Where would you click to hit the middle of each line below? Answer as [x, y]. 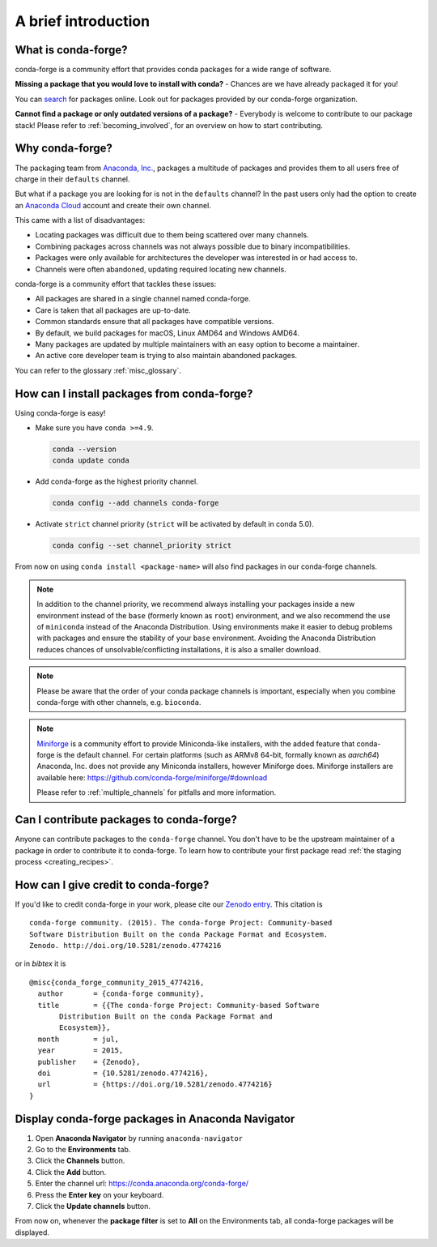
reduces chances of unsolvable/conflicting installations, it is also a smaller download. [179, 649]
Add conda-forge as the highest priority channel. [117, 481]
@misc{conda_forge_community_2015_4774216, [117, 982]
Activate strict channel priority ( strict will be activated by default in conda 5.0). [175, 524]
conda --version [85, 449]
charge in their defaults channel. [72, 179]
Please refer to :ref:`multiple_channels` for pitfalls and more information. [157, 792]
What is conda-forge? [72, 50]
